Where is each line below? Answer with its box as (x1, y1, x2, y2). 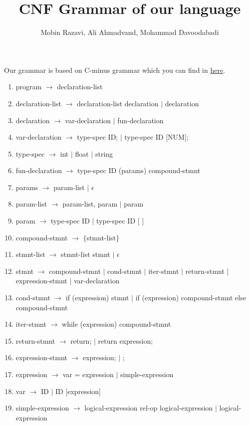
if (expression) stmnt (65, 292, 129, 303)
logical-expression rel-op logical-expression (84, 403, 213, 413)
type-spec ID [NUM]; (124, 132, 189, 142)
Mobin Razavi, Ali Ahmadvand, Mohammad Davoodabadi (40, 27, 219, 37)
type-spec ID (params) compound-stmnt (77, 165, 201, 176)
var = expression (62, 369, 114, 379)
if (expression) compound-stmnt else (135, 292, 246, 303)
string (95, 148, 113, 159)
